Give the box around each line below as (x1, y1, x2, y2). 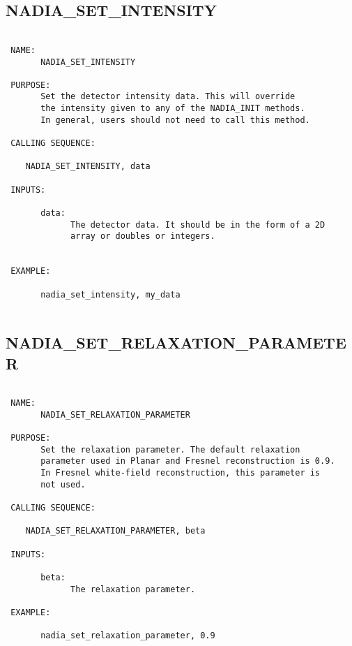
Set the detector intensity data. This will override (40, 91, 296, 102)
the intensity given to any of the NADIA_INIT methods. (40, 103, 305, 114)
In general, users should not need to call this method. (40, 115, 310, 125)
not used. (40, 479, 86, 490)
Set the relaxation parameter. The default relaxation (40, 444, 300, 455)
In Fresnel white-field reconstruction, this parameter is (40, 468, 321, 478)
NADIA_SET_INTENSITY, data (25, 161, 151, 172)
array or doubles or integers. (70, 231, 215, 242)
